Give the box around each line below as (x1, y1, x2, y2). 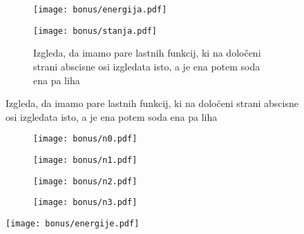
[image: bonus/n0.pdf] (33, 134, 137, 144)
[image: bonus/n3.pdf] (33, 197, 137, 208)
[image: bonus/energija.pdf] (33, 5, 167, 14)
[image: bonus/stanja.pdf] (33, 26, 157, 36)
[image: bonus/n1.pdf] (33, 155, 137, 165)
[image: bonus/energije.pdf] (6, 218, 140, 228)
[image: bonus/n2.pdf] (33, 176, 137, 186)
